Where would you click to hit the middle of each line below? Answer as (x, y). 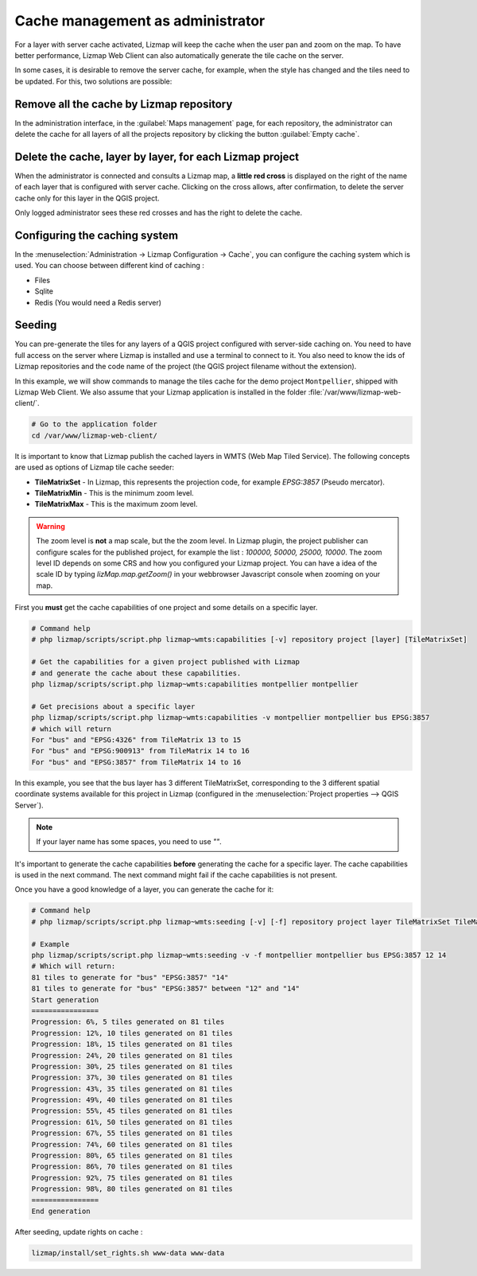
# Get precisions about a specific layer (113, 706)
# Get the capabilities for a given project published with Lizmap (166, 662)
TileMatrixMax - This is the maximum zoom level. (116, 504)
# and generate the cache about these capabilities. (136, 673)
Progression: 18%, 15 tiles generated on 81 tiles (132, 1045)
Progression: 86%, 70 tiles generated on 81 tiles (132, 1167)
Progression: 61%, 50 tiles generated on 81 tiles (132, 1122)
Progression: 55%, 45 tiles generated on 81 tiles (132, 1111)
